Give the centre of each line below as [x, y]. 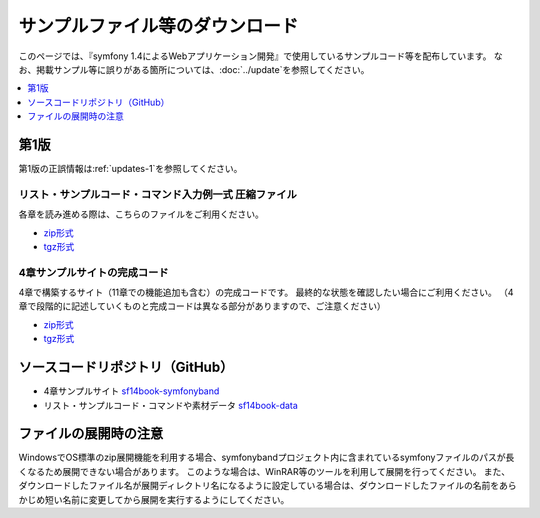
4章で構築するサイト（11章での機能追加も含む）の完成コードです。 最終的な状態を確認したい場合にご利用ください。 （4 [266, 292]
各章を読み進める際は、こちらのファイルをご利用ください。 [141, 214]
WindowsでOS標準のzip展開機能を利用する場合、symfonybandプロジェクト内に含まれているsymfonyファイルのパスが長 [266, 457]
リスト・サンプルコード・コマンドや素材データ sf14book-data [171, 405]
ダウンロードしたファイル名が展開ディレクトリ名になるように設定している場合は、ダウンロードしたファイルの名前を [259, 486]
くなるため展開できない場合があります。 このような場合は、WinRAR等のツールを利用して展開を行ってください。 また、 [264, 471]
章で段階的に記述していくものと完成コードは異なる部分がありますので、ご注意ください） [202, 306]
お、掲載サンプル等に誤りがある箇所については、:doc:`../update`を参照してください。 [194, 69]
